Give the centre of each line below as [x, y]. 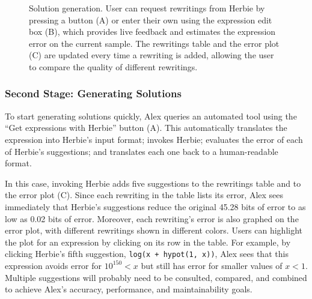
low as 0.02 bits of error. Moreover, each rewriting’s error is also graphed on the [152, 218]
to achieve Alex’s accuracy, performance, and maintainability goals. [129, 289]
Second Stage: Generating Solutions [93, 93]
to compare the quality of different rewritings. [113, 66]
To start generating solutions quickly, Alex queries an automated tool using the [151, 116]
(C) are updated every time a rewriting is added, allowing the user [151, 55]
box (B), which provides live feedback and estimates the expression [152, 32]
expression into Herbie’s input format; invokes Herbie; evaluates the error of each [154, 139]
